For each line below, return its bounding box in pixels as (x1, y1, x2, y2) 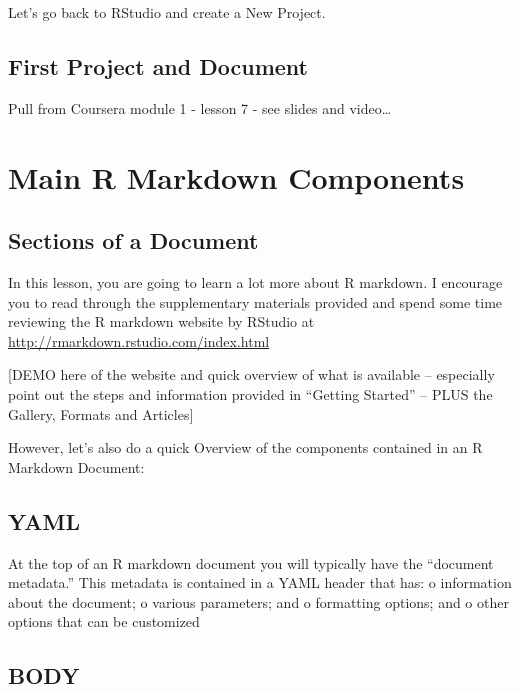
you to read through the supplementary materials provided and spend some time (8, 291, 503, 312)
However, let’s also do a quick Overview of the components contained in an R (8, 437, 483, 458)
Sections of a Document (8, 225, 259, 256)
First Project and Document (8, 50, 308, 81)
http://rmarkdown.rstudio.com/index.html (8, 330, 270, 351)
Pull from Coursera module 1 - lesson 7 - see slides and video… (8, 97, 392, 118)
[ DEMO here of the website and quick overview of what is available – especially (8, 364, 495, 385)
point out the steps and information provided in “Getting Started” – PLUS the (8, 383, 493, 404)
